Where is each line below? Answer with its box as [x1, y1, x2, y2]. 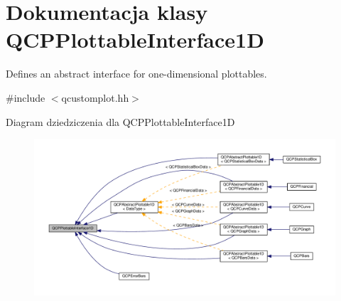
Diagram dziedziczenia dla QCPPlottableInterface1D [6, 114, 235, 129]
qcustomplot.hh [61, 90, 129, 105]
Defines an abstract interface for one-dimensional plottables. [6, 66, 267, 81]
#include [6, 90, 45, 105]
